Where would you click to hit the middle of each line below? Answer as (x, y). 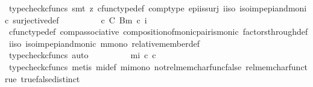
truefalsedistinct (50, 78)
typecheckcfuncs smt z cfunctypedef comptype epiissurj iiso (122, 8)
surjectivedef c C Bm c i (80, 19)
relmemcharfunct (277, 66)
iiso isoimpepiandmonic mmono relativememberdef (104, 43)
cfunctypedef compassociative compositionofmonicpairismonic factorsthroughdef (158, 31)
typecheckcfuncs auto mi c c (82, 55)
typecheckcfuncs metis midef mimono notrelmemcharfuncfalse (125, 66)
